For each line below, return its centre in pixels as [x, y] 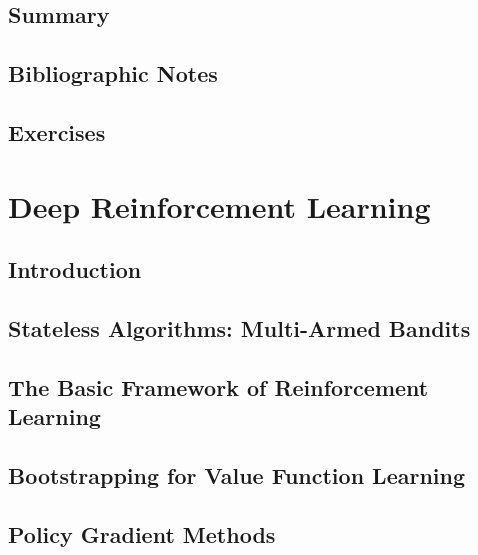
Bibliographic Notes [113, 73]
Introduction [75, 269]
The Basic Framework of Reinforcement [218, 386]
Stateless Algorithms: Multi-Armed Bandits [239, 327]
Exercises [57, 131]
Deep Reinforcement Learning [219, 205]
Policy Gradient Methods [142, 533]
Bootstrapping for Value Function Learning [237, 474]
